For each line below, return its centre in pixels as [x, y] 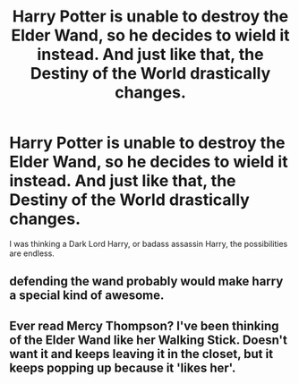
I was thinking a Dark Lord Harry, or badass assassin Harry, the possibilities [149, 243]
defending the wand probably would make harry [146, 282]
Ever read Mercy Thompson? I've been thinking [144, 325]
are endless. [32, 253]
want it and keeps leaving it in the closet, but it [141, 354]
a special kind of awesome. [87, 296]
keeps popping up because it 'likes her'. [123, 367]
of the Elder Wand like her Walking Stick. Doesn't [149, 340]
